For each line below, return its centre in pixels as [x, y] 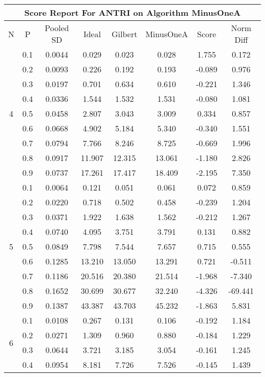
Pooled [57, 28]
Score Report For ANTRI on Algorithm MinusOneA [132, 12]
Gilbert [125, 34]
